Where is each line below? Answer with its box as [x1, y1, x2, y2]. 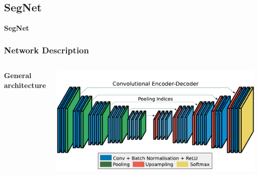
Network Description [4, 44, 89, 56]
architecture [4, 80, 46, 90]
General [4, 70, 32, 81]
